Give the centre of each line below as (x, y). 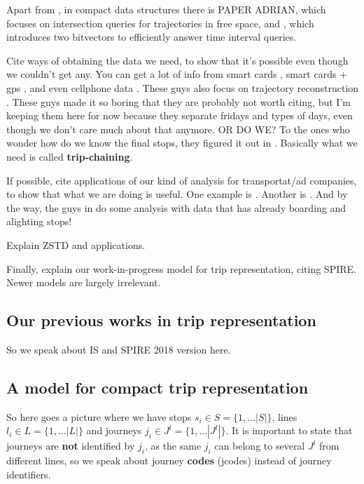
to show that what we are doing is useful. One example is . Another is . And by (177, 194)
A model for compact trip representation (157, 387)
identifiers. (29, 474)
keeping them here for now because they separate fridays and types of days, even (180, 115)
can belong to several (260, 446)
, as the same (173, 446)
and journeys (114, 430)
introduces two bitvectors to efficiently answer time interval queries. (152, 37)
